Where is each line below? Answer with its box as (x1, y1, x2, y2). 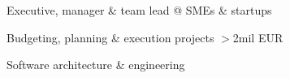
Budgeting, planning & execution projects (6, 28, 214, 45)
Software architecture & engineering (6, 56, 185, 73)
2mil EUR (232, 28, 284, 45)
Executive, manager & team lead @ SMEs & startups (6, 2, 272, 18)
